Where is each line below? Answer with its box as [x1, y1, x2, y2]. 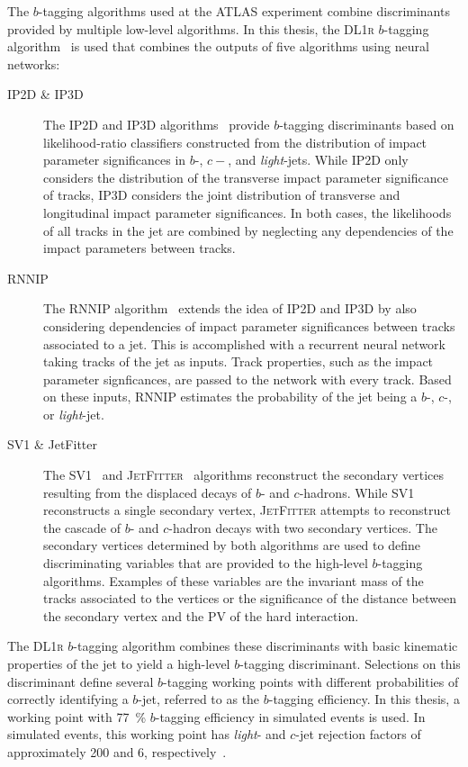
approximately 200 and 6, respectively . [7, 742, 227, 761]
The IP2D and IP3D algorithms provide [43, 114, 270, 133]
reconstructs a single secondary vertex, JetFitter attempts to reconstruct [43, 501, 451, 519]
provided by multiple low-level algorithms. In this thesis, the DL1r [7, 19, 374, 38]
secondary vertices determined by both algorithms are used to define [43, 536, 420, 555]
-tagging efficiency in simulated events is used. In [155, 707, 426, 726]
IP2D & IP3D [7, 85, 84, 104]
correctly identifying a [7, 690, 129, 708]
